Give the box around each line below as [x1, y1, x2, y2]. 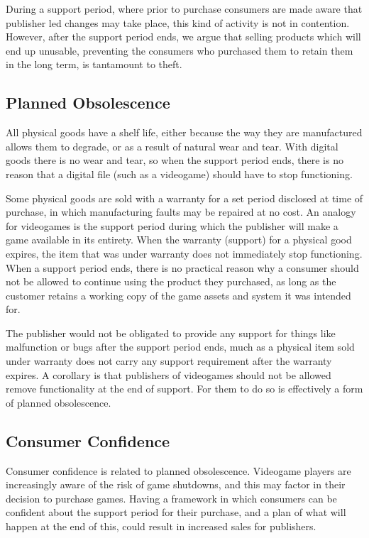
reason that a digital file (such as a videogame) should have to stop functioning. [6, 166, 353, 181]
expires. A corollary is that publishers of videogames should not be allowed [6, 367, 331, 382]
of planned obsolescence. [6, 395, 111, 410]
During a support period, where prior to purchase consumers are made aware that [6, 1, 363, 16]
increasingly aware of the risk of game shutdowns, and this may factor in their [6, 477, 346, 492]
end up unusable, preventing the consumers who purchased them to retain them [6, 43, 353, 57]
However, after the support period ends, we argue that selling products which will [6, 29, 361, 44]
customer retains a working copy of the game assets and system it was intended [6, 287, 351, 302]
